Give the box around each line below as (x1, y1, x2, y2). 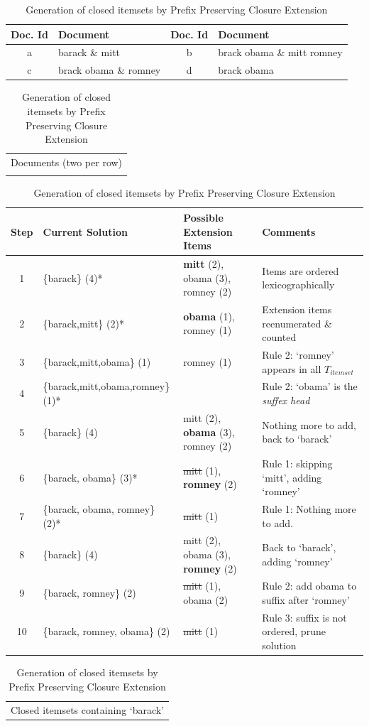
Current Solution (43, 224, 128, 239)
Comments (262, 224, 316, 239)
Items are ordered (262, 263, 339, 278)
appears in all (262, 361, 321, 376)
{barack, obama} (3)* (43, 470, 138, 484)
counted (262, 330, 297, 345)
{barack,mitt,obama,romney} (43, 379, 170, 394)
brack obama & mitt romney (218, 45, 343, 60)
